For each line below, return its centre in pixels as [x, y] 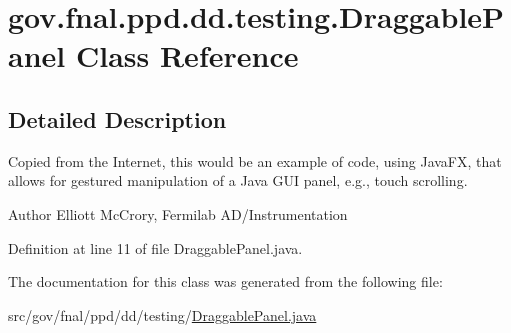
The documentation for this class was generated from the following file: [225, 281]
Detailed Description [117, 118]
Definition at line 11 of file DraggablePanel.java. [155, 247]
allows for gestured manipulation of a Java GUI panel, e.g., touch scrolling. [238, 180]
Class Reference [187, 55]
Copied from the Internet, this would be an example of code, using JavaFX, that [255, 160]
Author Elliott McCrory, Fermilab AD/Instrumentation [178, 213]
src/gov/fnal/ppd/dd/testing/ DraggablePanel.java [162, 314]
